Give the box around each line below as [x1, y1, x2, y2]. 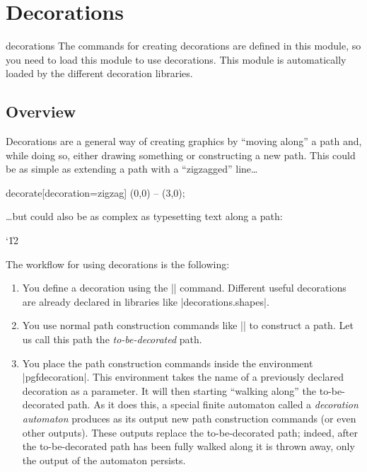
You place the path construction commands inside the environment [22, 355, 313, 370]
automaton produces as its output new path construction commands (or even [22, 411, 356, 426]
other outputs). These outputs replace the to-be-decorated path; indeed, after [22, 425, 358, 439]
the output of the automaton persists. [22, 452, 186, 467]
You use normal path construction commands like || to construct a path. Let [22, 318, 354, 333]
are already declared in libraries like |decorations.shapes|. [22, 294, 269, 309]
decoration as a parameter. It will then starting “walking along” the [22, 383, 317, 398]
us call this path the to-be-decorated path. [22, 332, 202, 347]
